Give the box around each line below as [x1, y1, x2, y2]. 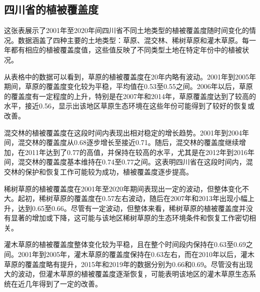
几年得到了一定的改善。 [24, 278, 102, 288]
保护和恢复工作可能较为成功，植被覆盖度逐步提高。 [24, 166, 193, 176]
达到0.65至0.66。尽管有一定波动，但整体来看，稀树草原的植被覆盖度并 [17, 202, 246, 213]
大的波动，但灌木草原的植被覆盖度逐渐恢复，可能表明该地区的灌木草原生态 [4, 268, 249, 279]
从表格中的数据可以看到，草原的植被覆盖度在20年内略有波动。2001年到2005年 [4, 71, 256, 81]
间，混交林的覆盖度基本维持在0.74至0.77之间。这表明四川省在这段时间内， [4, 156, 246, 167]
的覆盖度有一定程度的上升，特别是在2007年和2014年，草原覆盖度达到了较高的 [4, 90, 256, 101]
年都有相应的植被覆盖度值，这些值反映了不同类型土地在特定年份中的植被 [4, 44, 242, 55]
